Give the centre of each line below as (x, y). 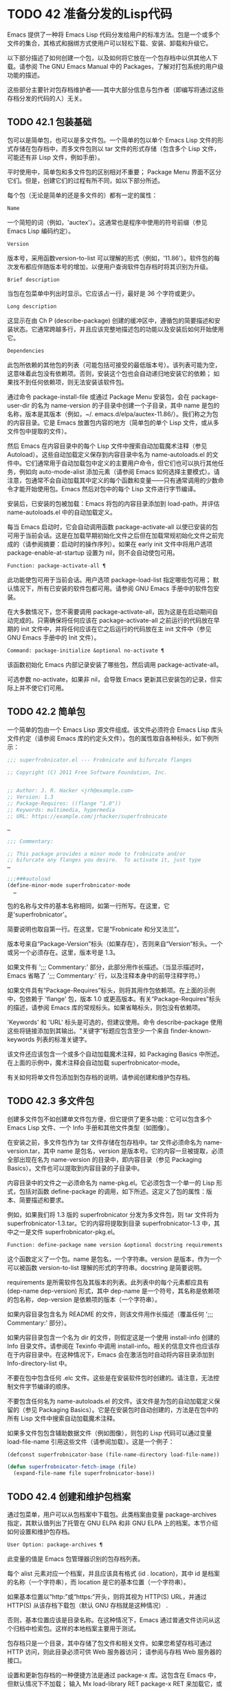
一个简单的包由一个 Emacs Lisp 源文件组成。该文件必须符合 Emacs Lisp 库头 (115, 729)
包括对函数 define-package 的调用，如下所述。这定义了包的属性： (112, 1191)
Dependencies (26, 351)
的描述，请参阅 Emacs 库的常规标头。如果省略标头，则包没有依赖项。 (106, 1007)
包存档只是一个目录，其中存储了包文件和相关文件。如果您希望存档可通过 (109, 1643)
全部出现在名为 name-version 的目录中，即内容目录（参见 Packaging (104, 1159)
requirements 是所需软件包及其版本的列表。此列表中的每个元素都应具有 (108, 1282)
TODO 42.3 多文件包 (51, 1101)
